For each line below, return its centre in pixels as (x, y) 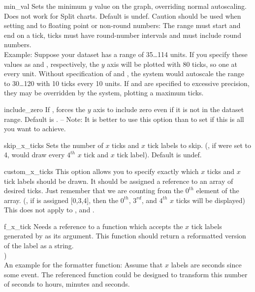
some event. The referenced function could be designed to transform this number (126, 274)
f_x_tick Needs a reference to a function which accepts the (94, 226)
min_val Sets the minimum (45, 6)
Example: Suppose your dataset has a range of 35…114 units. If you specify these (126, 54)
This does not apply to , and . (49, 210)
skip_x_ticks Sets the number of (54, 145)
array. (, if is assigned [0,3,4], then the (61, 200)
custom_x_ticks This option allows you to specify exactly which (101, 171)
